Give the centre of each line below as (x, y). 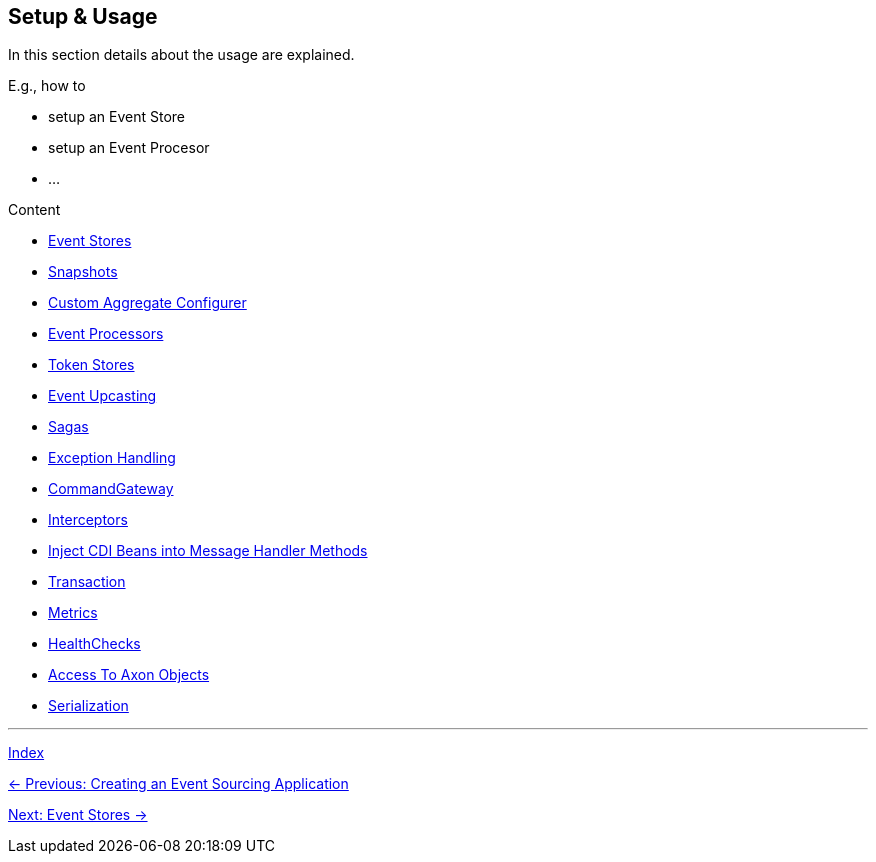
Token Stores (91, 365)
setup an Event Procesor (129, 148)
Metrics (73, 613)
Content (34, 210)
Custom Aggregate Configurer (147, 303)
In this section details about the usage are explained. (181, 55)
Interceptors (88, 520)
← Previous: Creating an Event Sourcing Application (178, 784)
